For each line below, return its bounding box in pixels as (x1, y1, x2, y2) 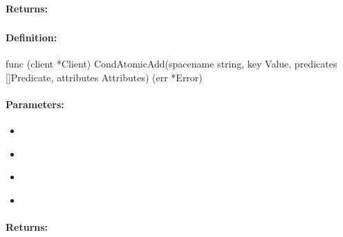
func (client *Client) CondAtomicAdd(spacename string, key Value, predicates (6, 56, 337, 71)
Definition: (6, 30, 57, 45)
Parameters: (6, 97, 64, 112)
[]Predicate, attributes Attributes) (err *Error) (6, 70, 203, 84)
